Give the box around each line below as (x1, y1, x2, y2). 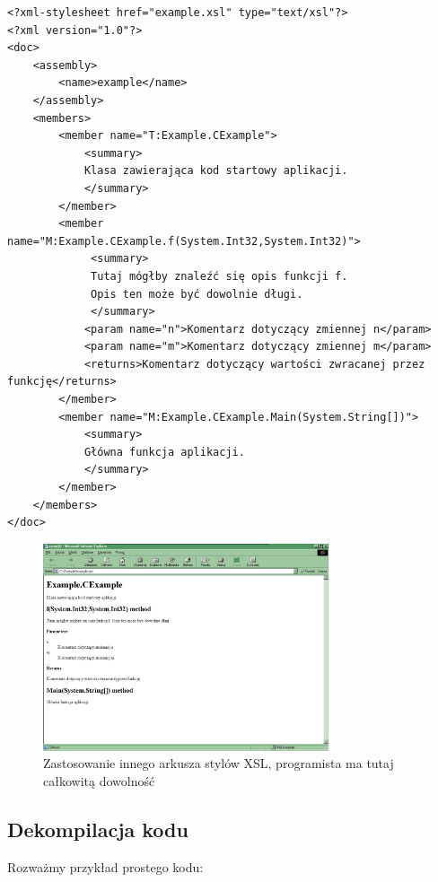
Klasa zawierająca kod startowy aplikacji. (83, 164, 348, 178)
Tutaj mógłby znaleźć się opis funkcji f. (91, 269, 348, 283)
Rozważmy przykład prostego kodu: (7, 857, 204, 876)
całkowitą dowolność (43, 772, 155, 790)
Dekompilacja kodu (7, 816, 188, 843)
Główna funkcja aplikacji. (83, 445, 245, 458)
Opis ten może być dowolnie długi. (91, 287, 303, 301)
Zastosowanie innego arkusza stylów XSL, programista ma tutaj (43, 754, 394, 773)
